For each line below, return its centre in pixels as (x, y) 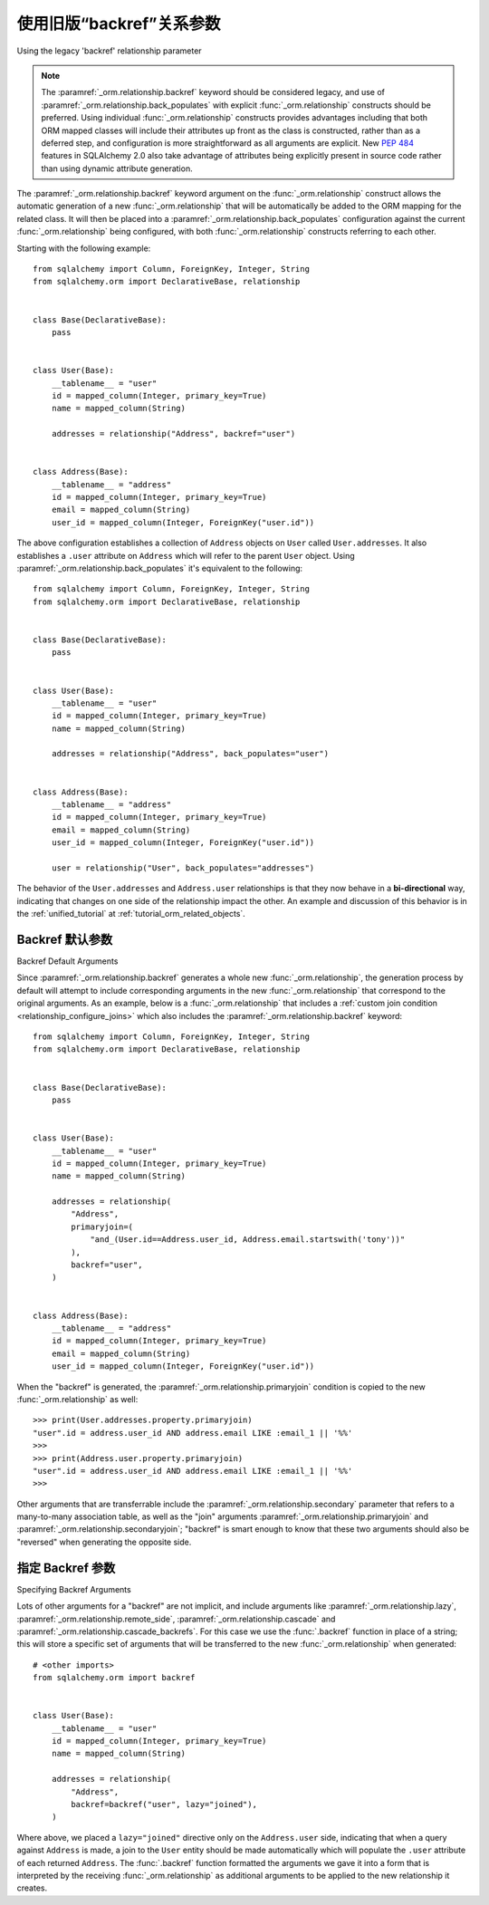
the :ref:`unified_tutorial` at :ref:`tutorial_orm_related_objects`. (131, 914)
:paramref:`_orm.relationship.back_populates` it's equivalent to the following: (160, 568)
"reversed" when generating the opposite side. (104, 1542)
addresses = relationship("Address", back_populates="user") (190, 754)
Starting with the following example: (84, 248)
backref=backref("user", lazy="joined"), (164, 1804)
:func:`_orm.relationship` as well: (77, 1399)
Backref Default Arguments (67, 961)
